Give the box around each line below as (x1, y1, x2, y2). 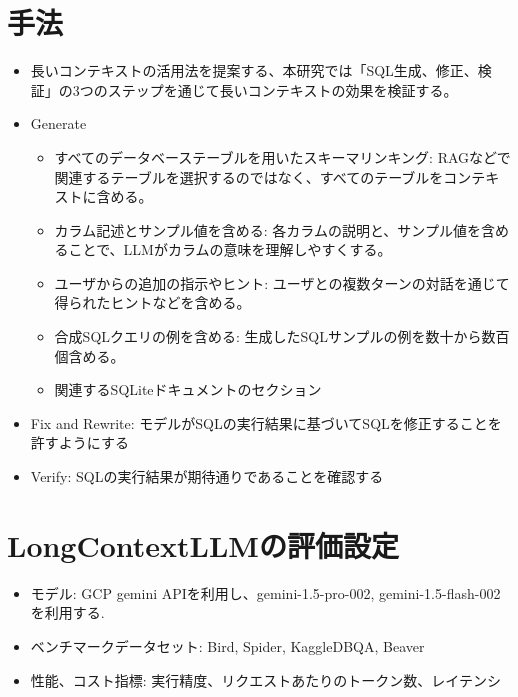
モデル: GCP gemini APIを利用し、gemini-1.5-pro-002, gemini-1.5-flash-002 (30, 582, 501, 603)
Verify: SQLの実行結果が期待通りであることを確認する (30, 466, 384, 487)
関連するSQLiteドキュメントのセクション (54, 379, 322, 400)
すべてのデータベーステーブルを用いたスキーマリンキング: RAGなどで (54, 146, 511, 167)
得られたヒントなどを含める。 (54, 292, 251, 313)
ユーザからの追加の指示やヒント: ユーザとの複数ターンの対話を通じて (54, 272, 510, 293)
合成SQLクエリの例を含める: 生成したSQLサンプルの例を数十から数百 (54, 326, 510, 347)
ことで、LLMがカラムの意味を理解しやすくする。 (68, 239, 392, 260)
